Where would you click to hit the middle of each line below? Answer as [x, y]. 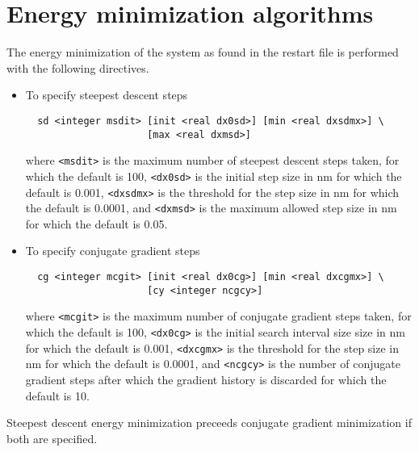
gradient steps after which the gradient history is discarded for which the [206, 379]
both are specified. [52, 438]
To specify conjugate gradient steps [113, 251]
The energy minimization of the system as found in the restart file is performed [203, 52]
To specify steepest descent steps [107, 95]
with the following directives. [78, 67]
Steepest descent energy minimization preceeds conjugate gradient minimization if [209, 423]
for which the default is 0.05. [96, 223]
